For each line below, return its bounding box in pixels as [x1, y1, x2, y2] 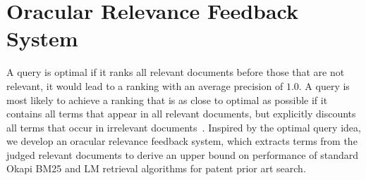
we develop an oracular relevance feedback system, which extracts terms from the [6, 134, 358, 148]
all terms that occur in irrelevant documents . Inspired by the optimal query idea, [6, 120, 361, 134]
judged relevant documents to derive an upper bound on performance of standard [6, 147, 358, 162]
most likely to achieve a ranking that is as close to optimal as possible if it [6, 92, 328, 107]
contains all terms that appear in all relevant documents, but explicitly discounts [6, 106, 356, 121]
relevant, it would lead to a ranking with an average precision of [6, 78, 283, 93]
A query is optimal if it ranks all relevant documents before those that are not [6, 65, 345, 79]
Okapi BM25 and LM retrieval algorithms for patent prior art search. [6, 161, 306, 176]
